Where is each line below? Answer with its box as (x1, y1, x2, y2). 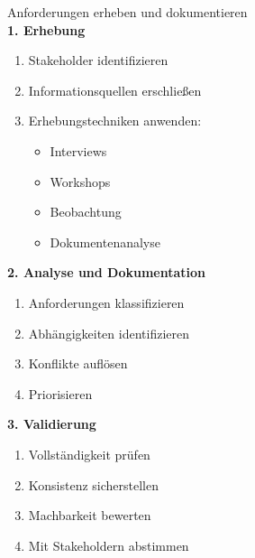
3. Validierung (7, 414, 96, 433)
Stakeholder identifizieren (28, 51, 168, 70)
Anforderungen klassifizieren (28, 293, 185, 312)
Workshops (50, 172, 111, 191)
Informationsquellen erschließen (28, 80, 202, 99)
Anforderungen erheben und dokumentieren (7, 3, 248, 21)
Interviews (50, 141, 107, 160)
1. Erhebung (7, 20, 86, 39)
